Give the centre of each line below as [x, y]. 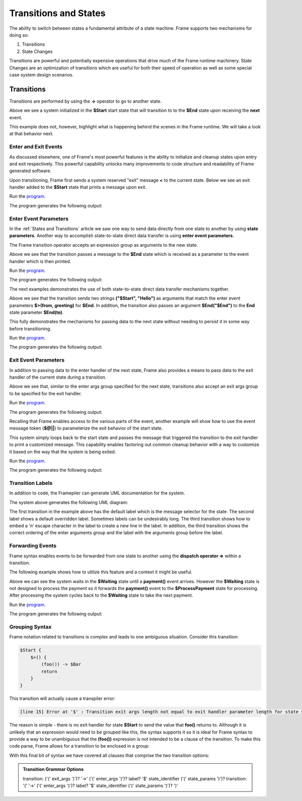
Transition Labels [31, 483]
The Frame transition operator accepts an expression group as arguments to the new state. [104, 245]
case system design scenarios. [42, 75]
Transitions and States [57, 13]
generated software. [30, 171]
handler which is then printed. [40, 261]
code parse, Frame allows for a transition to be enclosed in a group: [79, 746]
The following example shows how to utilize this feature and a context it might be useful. [101, 572]
